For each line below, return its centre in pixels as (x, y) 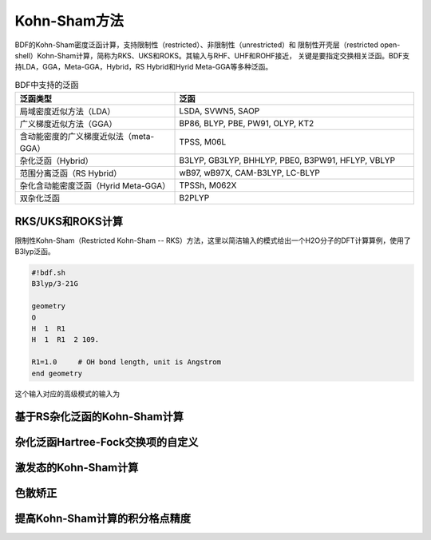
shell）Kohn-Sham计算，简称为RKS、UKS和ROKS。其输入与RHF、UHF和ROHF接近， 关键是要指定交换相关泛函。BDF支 (212, 55)
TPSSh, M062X (208, 185)
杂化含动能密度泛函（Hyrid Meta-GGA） (95, 186)
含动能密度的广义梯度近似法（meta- (87, 137)
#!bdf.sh (49, 272)
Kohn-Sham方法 (69, 21)
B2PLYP (194, 198)
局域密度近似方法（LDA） (67, 112)
